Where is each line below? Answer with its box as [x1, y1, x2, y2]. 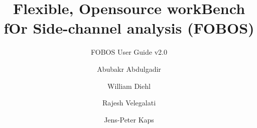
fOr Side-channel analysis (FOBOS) [4, 18, 254, 38]
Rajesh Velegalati [102, 97, 156, 108]
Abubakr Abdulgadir [97, 63, 161, 74]
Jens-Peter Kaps [104, 114, 154, 124]
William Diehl [107, 80, 151, 91]
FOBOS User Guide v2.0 [91, 47, 167, 57]
